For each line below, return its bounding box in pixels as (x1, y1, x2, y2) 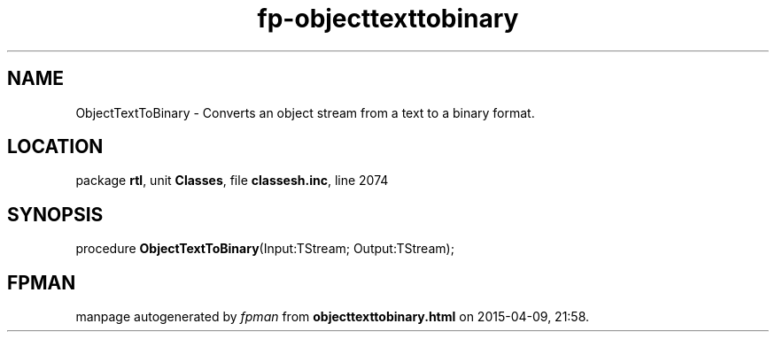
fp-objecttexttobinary (257, 4, 519, 34)
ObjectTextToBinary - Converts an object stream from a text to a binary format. (75, 104, 535, 120)
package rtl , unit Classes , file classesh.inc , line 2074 (75, 173, 389, 189)
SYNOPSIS (7, 203, 104, 226)
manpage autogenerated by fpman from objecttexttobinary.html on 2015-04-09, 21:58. (75, 309, 590, 325)
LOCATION (7, 135, 104, 158)
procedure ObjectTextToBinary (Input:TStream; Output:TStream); (75, 241, 454, 257)
